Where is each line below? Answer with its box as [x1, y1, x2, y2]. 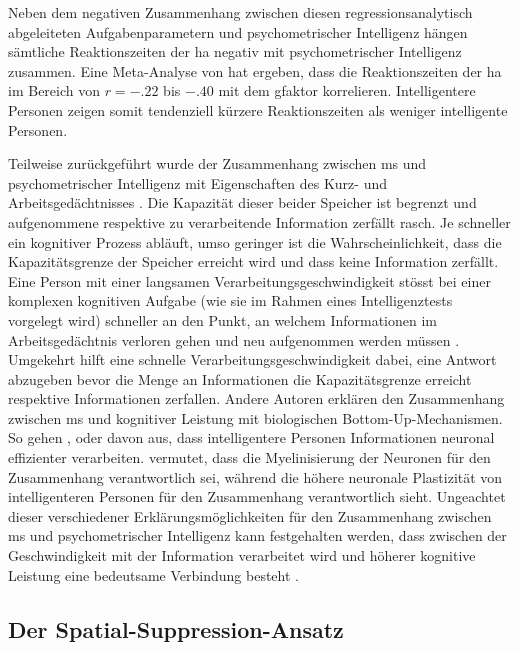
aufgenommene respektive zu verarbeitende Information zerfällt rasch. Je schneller [8, 211, 511, 232]
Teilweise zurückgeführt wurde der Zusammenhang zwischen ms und [8, 153, 427, 174]
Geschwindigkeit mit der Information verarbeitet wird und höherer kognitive [8, 545, 476, 566]
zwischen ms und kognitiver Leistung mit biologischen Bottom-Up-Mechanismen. [8, 407, 503, 428]
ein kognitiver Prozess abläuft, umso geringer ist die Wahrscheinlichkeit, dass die [8, 231, 502, 252]
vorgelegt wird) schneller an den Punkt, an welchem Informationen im [8, 309, 437, 330]
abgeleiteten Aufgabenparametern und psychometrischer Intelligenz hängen [8, 21, 468, 42]
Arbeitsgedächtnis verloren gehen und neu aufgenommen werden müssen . [8, 329, 460, 350]
